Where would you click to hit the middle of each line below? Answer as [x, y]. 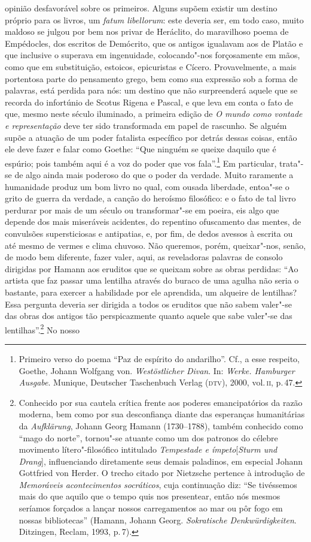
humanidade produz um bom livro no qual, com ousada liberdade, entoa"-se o [147, 186]
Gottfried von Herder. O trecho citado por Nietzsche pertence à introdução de [162, 473]
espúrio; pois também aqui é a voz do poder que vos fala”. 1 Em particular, [141, 162]
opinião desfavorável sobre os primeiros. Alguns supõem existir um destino [141, 8]
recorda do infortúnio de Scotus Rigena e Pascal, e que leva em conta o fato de [149, 102]
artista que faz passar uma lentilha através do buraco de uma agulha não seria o [152, 280]
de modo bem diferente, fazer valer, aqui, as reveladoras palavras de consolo [144, 257]
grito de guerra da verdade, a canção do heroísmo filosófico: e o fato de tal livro [150, 198]
